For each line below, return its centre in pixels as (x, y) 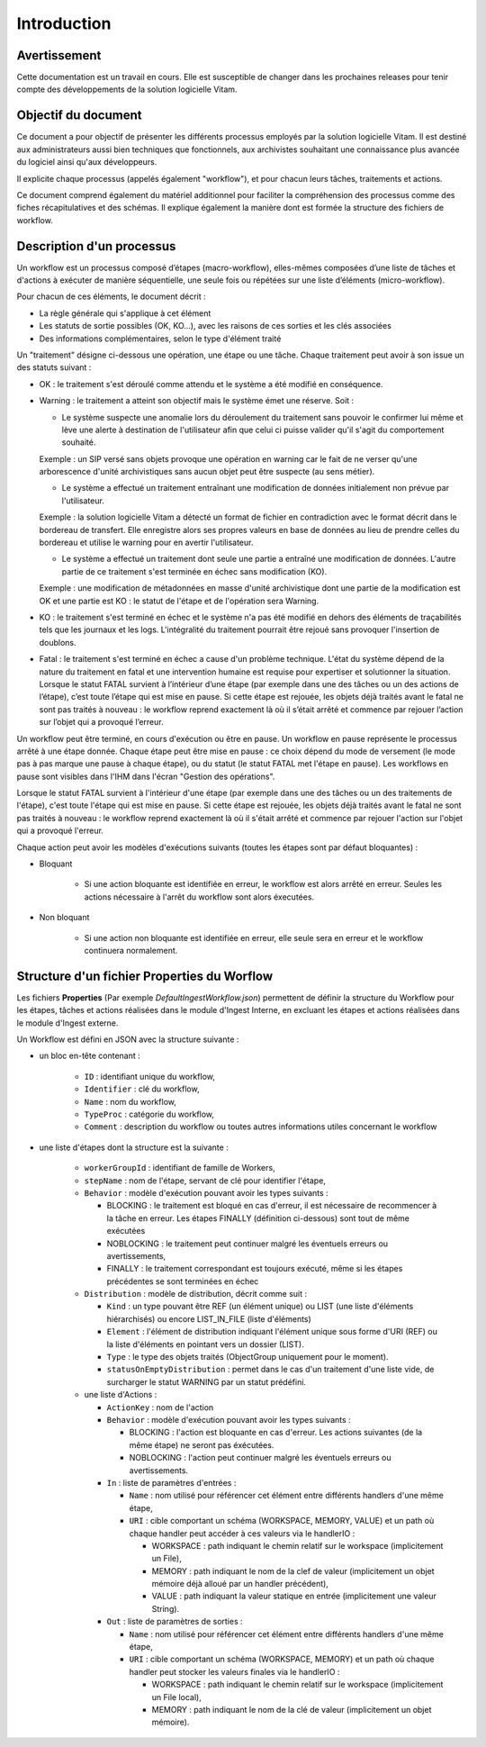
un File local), (176, 1697)
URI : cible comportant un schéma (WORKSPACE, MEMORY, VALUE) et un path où (282, 1521)
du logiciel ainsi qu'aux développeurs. (87, 162)
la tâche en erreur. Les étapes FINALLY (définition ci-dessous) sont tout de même (258, 1218)
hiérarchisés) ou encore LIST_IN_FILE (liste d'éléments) (209, 1318)
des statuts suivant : (54, 367)
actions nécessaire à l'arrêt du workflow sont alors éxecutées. (199, 897)
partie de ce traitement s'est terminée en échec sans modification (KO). (194, 571)
